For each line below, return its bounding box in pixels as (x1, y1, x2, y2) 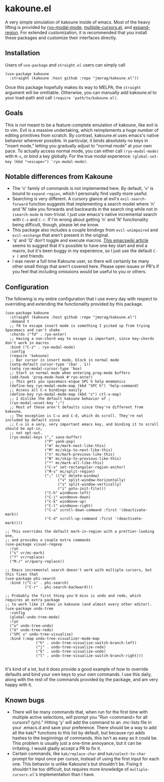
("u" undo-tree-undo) (9, 623, 54, 628)
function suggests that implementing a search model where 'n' (28, 201, 155, 207)
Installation (5, 49, 40, 57)
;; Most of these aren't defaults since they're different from (9, 405, 143, 410)
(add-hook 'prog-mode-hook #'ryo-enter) (9, 375, 93, 380)
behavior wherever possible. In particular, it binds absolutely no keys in (5, 138, 148, 143)
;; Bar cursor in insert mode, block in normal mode (9, 358, 119, 363)
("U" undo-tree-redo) (9, 628, 54, 633)
